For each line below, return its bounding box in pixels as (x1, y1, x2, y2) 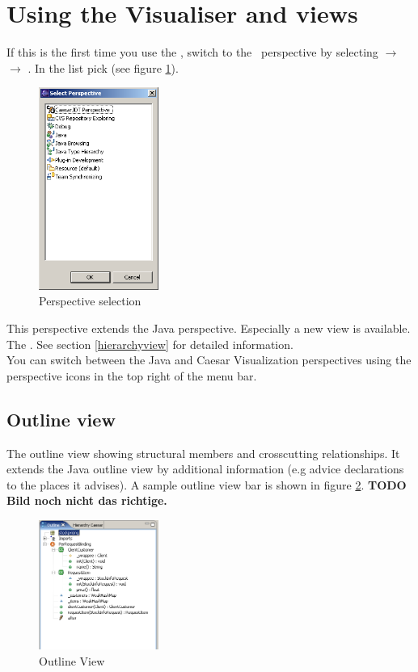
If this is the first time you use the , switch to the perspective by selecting (6, 44, 378, 61)
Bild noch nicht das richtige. (6, 492, 167, 509)
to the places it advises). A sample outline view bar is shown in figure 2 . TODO (6, 476, 407, 493)
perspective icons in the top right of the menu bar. (6, 367, 257, 384)
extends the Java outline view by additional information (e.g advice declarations (6, 460, 404, 477)
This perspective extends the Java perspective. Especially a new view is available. (6, 320, 411, 337)
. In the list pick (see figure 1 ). (27, 59, 179, 76)
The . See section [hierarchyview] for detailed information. (6, 335, 293, 352)
